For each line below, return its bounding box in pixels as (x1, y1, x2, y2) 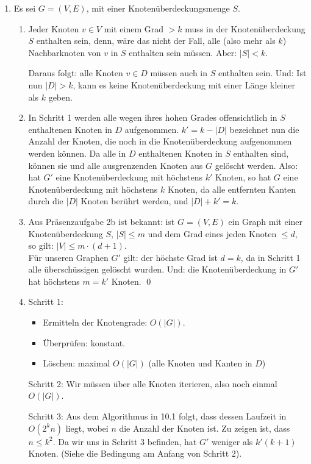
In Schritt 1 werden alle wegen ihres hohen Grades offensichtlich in (28, 111, 277, 124)
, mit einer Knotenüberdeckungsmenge (86, 2, 230, 14)
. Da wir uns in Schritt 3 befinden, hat (52, 435, 197, 448)
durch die (28, 195, 63, 207)
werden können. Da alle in (28, 146, 126, 159)
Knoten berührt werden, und (80, 195, 188, 207)
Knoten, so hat (215, 171, 271, 184)
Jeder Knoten (28, 22, 79, 35)
